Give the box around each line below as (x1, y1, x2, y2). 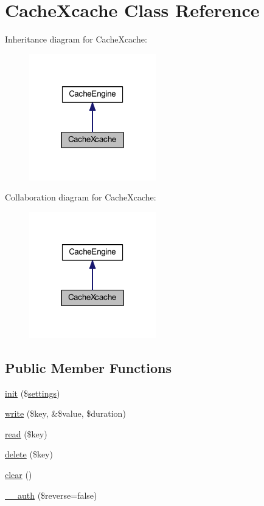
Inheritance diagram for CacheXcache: (5, 33, 147, 46)
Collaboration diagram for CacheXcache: (5, 191, 156, 203)
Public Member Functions (5, 358, 172, 377)
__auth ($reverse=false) (5, 488, 97, 501)
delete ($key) (5, 448, 53, 460)
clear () (5, 468, 32, 481)
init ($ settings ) (5, 386, 60, 399)
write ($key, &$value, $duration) (5, 407, 126, 420)
